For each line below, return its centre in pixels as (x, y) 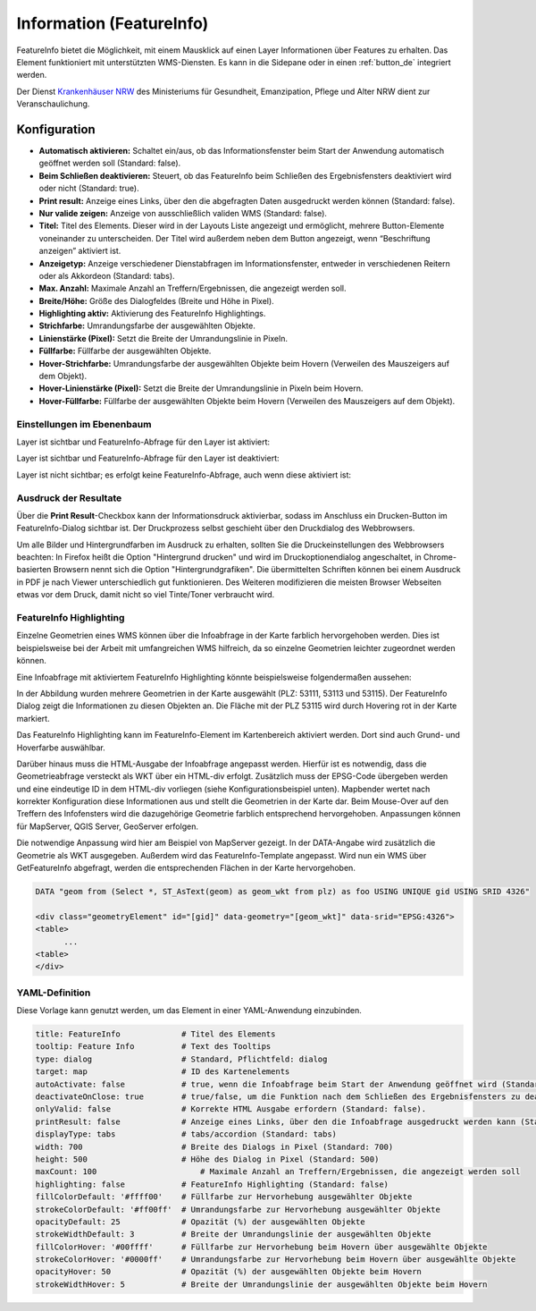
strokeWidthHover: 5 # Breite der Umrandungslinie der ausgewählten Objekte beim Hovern (261, 1284)
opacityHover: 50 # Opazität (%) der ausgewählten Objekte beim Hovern (228, 1272)
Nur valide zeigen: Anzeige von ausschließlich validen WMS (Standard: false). (183, 213)
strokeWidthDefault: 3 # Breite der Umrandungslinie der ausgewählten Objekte (233, 1235)
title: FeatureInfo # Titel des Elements (155, 1034)
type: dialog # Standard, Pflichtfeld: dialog (181, 1059)
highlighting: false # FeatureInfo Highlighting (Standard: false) (212, 1184)
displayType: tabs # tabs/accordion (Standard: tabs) (186, 1134)
